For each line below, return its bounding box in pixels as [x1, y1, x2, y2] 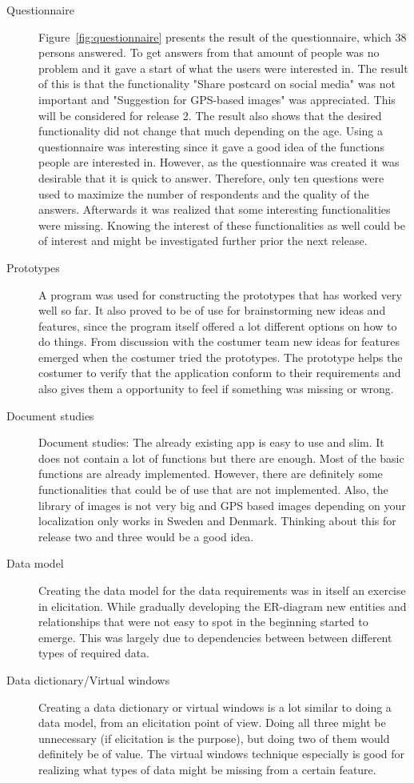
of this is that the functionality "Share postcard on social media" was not [38, 75, 396, 92]
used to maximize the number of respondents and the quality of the [38, 185, 369, 202]
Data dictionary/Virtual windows [6, 671, 170, 688]
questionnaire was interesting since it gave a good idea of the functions [38, 138, 384, 155]
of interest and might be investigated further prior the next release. [38, 232, 368, 249]
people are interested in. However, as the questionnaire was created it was [38, 154, 400, 171]
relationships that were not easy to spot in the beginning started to [38, 613, 368, 630]
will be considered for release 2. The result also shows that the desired [38, 106, 382, 123]
